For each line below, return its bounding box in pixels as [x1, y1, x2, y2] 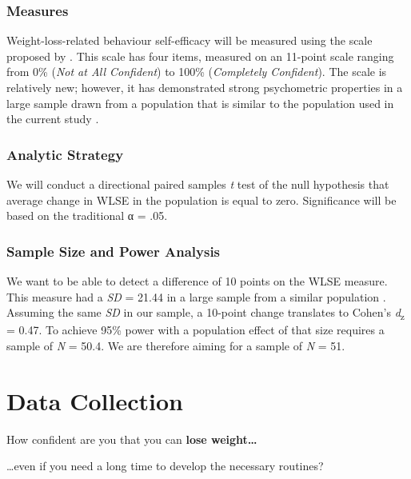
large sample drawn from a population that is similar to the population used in [6, 94, 394, 111]
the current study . [6, 110, 99, 127]
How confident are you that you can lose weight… [6, 430, 257, 447]
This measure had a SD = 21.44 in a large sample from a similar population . [6, 288, 386, 305]
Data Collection [6, 384, 183, 417]
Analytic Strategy [6, 144, 124, 164]
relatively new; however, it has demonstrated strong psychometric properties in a [6, 79, 403, 95]
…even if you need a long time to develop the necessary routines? [6, 457, 324, 474]
